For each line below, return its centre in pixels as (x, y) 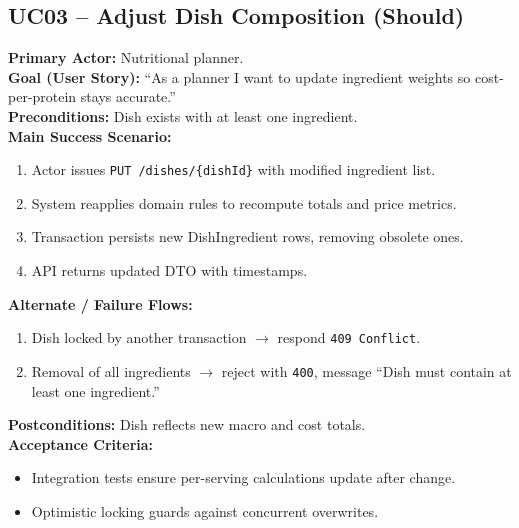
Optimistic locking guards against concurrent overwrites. (205, 510)
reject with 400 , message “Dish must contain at (366, 370)
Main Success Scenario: (90, 135)
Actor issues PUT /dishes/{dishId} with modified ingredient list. (233, 169)
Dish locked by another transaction (139, 337)
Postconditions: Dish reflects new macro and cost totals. (187, 424)
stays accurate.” (128, 96)
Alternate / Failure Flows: (100, 303)
